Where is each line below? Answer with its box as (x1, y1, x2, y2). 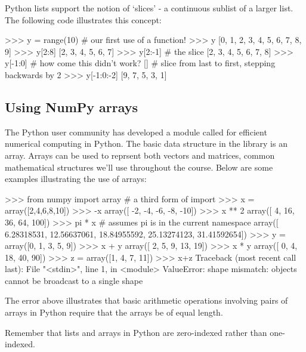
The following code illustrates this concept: (5, 13, 162, 26)
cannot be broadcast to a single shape (5, 274, 143, 286)
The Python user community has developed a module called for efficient (5, 125, 267, 138)
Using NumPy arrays (5, 97, 138, 116)
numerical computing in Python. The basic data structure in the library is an (5, 137, 288, 150)
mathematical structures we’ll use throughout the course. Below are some (5, 160, 273, 173)
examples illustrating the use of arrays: (5, 172, 147, 185)
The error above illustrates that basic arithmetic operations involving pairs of (5, 294, 288, 307)
